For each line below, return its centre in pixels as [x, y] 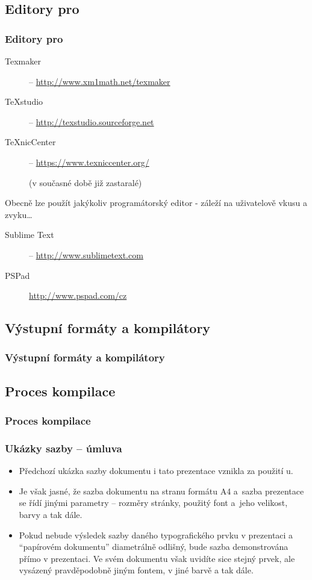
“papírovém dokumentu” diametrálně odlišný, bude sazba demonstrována [154, 547]
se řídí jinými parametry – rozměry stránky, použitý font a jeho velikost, [153, 503]
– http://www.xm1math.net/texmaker [100, 81]
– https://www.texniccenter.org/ [89, 162]
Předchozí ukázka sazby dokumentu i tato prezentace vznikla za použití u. [156, 471]
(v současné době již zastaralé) [86, 182]
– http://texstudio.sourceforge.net [92, 121]
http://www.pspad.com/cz [78, 295]
